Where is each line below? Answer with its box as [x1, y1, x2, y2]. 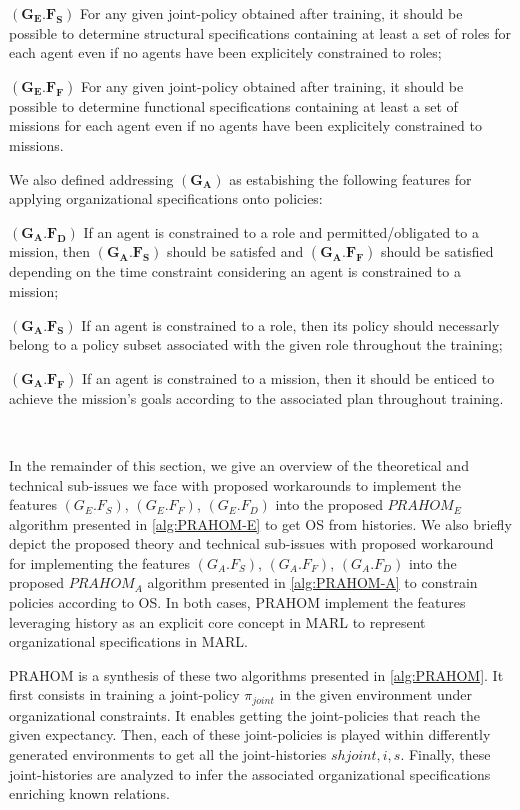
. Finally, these [400, 744, 491, 765]
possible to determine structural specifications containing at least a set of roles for [9, 22, 512, 43]
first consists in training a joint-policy [9, 684, 240, 705]
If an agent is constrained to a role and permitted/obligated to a [83, 221, 479, 242]
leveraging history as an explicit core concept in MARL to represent [9, 611, 426, 632]
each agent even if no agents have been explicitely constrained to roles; [9, 42, 442, 63]
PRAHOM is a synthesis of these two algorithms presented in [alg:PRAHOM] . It [9, 664, 504, 685]
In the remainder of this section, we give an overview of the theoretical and [9, 454, 469, 475]
